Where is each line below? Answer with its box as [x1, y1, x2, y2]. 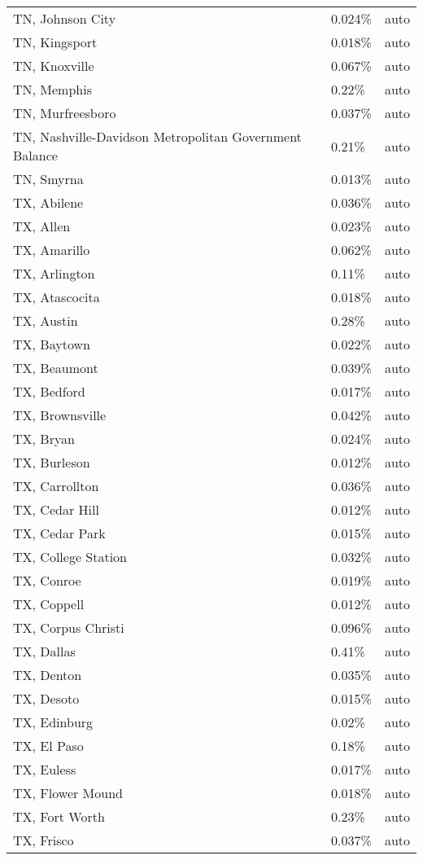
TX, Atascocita [13, 287, 100, 306]
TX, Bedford [13, 382, 85, 401]
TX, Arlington [13, 264, 95, 283]
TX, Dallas [13, 642, 76, 660]
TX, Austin [13, 311, 78, 330]
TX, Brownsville [13, 406, 107, 424]
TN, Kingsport [13, 33, 98, 51]
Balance [13, 146, 58, 165]
